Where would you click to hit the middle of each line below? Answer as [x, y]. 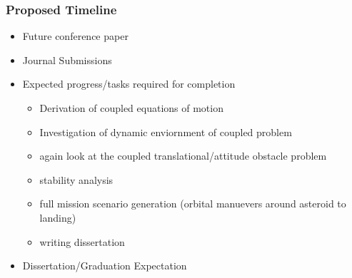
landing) [58, 217]
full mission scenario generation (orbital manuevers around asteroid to [193, 204]
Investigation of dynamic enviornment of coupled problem [166, 132]
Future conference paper [75, 36]
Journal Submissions [67, 60]
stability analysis [76, 179]
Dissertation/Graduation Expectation [105, 266]
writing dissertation [82, 241]
